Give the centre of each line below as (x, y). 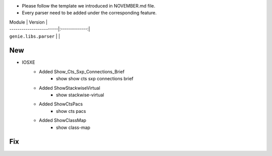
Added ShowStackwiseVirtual (70, 88)
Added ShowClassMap (63, 120)
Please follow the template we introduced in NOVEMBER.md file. (89, 6)
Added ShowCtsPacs (61, 104)
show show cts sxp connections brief (95, 79)
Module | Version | (28, 22)
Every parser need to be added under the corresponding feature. (89, 13)
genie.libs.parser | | (35, 36)
